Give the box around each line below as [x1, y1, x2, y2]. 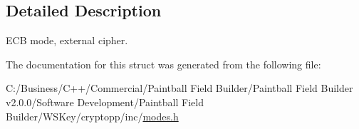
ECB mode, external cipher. [6, 33, 128, 48]
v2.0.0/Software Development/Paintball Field [6, 94, 204, 109]
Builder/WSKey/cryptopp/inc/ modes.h [6, 108, 179, 123]
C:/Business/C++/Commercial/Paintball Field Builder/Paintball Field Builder [6, 81, 353, 96]
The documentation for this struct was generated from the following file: [6, 56, 321, 71]
